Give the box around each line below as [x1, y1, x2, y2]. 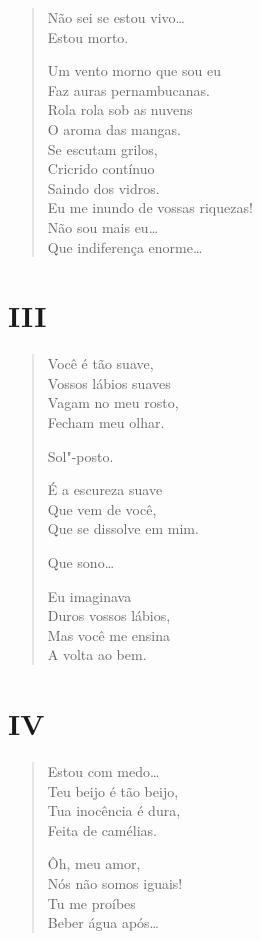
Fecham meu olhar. [47, 412, 165, 433]
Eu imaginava [47, 585, 132, 606]
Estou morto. [47, 26, 129, 47]
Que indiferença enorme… [47, 236, 203, 257]
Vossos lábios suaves [47, 372, 171, 393]
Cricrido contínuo [47, 158, 155, 179]
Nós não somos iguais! [47, 873, 183, 894]
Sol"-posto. [47, 445, 114, 466]
